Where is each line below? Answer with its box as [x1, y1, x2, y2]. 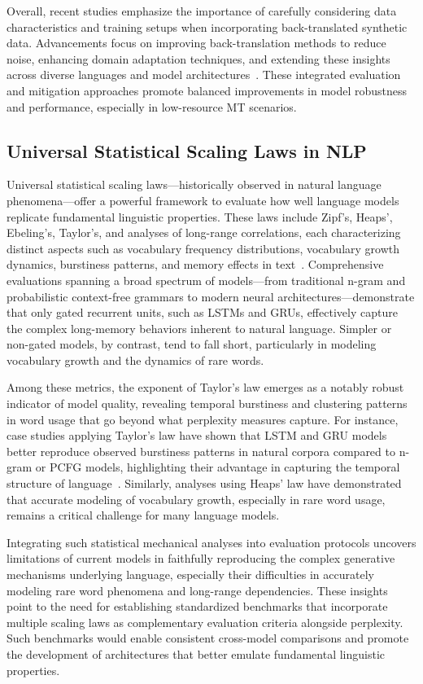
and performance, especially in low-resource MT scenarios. [7, 98, 297, 115]
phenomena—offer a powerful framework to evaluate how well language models [7, 191, 399, 208]
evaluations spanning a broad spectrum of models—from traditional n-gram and [7, 271, 406, 288]
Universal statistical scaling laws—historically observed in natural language [7, 176, 382, 193]
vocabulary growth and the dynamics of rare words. [7, 351, 264, 368]
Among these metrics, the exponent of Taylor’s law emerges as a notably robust [7, 379, 404, 396]
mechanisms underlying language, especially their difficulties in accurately [7, 566, 374, 583]
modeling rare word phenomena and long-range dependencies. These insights [7, 581, 388, 598]
